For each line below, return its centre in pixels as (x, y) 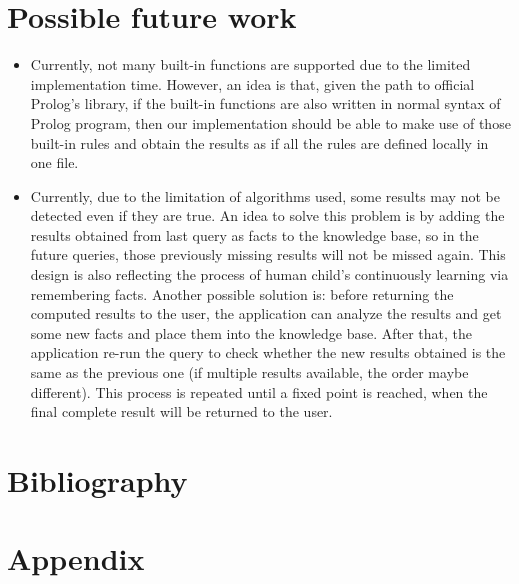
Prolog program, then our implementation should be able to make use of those (270, 122)
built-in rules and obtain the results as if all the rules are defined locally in (259, 142)
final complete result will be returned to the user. (181, 411)
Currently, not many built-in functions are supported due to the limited (250, 64)
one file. (54, 162)
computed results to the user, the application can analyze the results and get (266, 313)
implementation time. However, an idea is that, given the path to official (252, 83)
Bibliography (97, 480)
